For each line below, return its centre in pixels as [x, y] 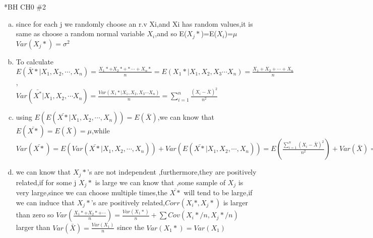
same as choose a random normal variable [80, 33]
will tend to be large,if [218, 192]
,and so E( [171, 33]
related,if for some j [46, 182]
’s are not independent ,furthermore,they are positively [172, 172]
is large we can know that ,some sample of [160, 182]
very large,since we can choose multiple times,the [91, 192]
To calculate [35, 61]
